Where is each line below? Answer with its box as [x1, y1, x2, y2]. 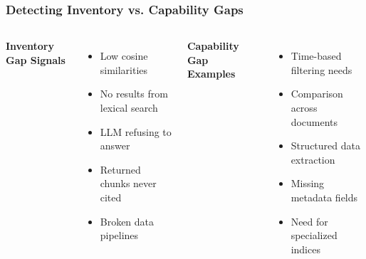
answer [100, 138, 130, 153]
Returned [100, 162, 141, 176]
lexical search [100, 100, 158, 115]
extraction [291, 152, 335, 166]
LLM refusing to [100, 124, 172, 139]
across [291, 100, 318, 115]
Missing [291, 176, 325, 191]
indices [291, 241, 320, 256]
